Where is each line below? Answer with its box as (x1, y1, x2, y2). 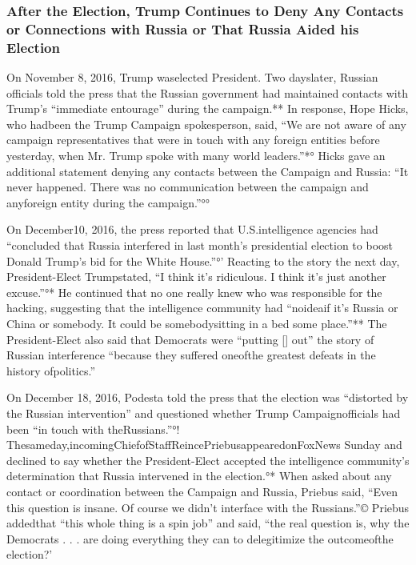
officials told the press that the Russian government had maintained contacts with (6, 84, 408, 101)
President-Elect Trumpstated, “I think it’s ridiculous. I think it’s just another (6, 268, 386, 285)
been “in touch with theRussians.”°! (6, 420, 180, 437)
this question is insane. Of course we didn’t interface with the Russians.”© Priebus (6, 499, 410, 515)
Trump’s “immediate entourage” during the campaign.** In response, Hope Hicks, (6, 100, 409, 117)
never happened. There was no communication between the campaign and (6, 178, 369, 195)
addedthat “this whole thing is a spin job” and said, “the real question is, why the (6, 515, 410, 531)
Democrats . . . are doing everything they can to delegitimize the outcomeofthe (6, 530, 394, 547)
